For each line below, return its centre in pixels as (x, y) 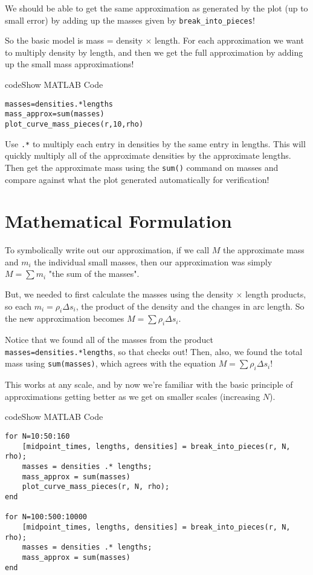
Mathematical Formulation (118, 221)
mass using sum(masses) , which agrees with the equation (110, 363)
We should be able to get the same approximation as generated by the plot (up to (156, 8)
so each (18, 306)
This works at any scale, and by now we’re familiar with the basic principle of (149, 384)
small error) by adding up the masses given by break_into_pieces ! (130, 20)
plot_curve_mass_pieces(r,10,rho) (74, 124)
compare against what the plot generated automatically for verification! (137, 179)
